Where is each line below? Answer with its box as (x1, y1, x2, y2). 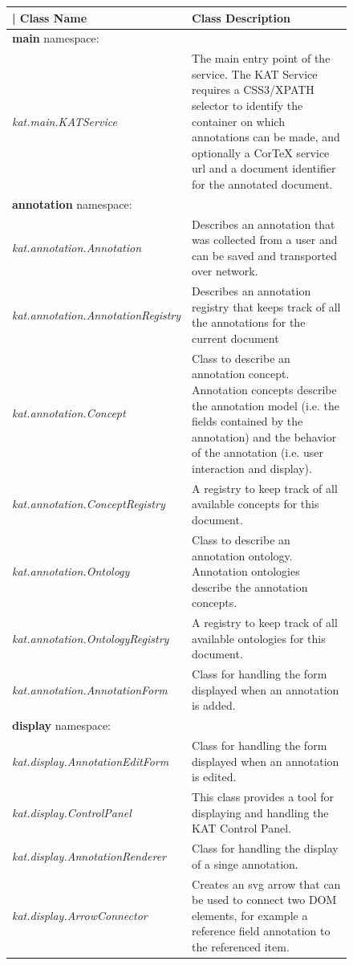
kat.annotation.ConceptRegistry (12, 495, 165, 512)
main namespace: (12, 30, 99, 47)
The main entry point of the (192, 50, 331, 67)
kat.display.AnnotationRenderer (12, 847, 166, 864)
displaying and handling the (192, 804, 329, 820)
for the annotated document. (192, 175, 333, 192)
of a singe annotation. (192, 855, 298, 872)
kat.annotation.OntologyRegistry (12, 629, 169, 646)
